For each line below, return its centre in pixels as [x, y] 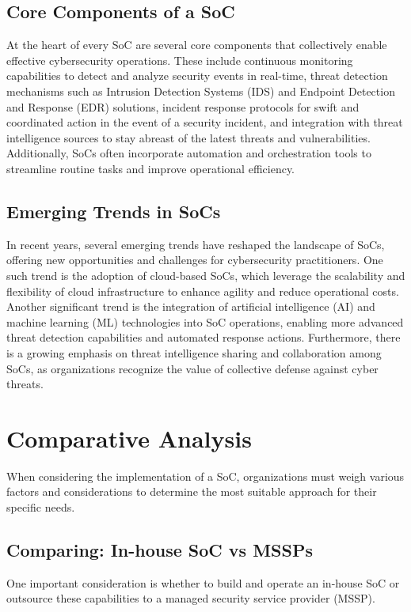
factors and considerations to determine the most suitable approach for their [192, 491]
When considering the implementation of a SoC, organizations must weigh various [205, 476]
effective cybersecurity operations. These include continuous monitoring [180, 60]
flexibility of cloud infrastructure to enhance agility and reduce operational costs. [203, 291]
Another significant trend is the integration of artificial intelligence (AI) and [191, 306]
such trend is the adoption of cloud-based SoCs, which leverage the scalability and [206, 275]
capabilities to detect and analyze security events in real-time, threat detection [197, 76]
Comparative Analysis [129, 438]
